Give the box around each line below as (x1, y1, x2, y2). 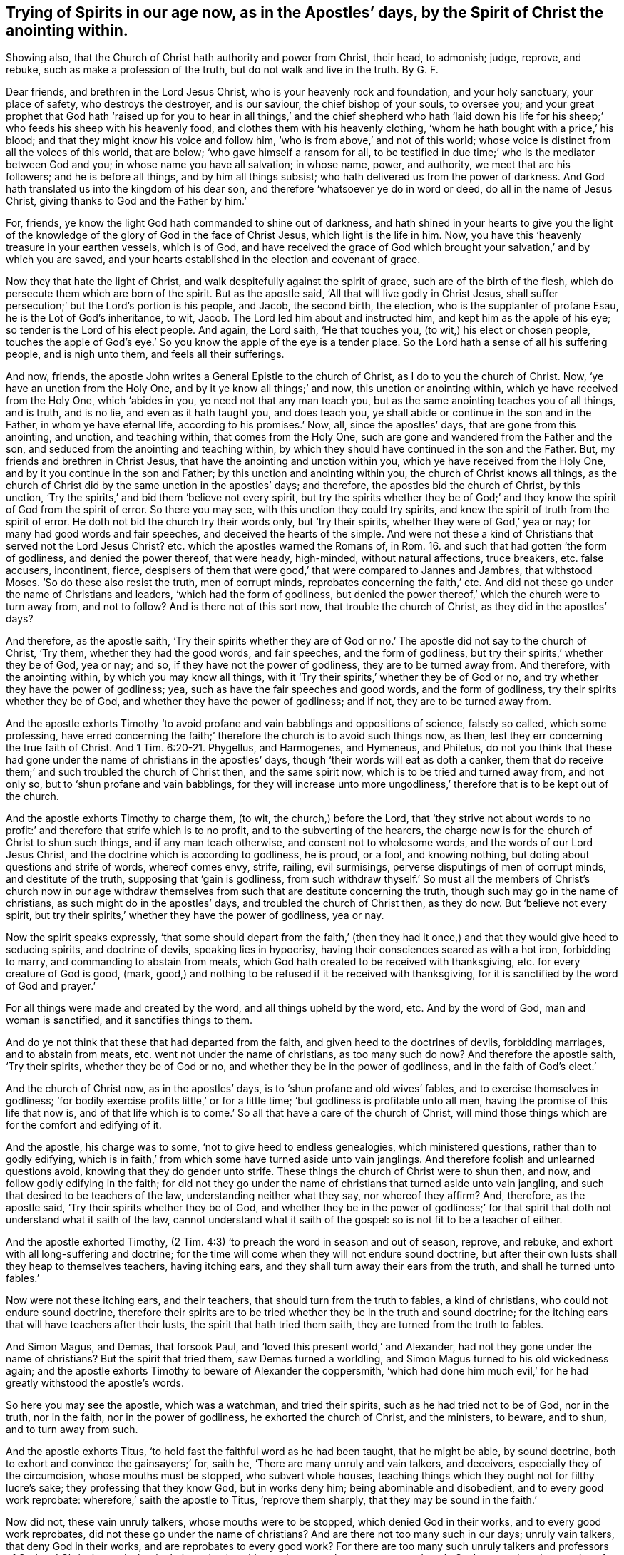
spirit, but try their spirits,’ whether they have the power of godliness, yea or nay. (6, 909, 384, 922)
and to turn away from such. (6, 1423, 138, 1436)
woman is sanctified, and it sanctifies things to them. (6, 1014, 253, 1027)
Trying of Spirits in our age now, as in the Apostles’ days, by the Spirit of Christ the (6, 4, 604, 21)
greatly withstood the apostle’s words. (6, 1377, 184, 1390)
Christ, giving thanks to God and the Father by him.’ (6, 195, 247, 207)
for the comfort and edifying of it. (6, 1119, 162, 1131)
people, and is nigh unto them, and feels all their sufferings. (6, 348, 285, 361)
